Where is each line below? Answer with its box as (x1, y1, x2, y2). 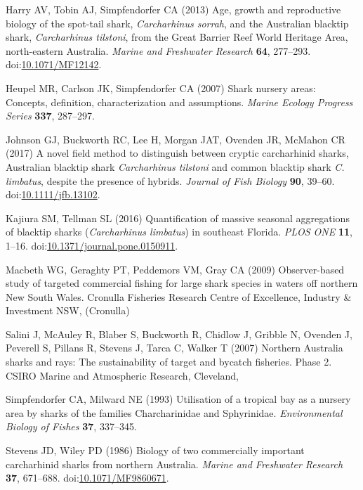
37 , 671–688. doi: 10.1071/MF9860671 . (6, 470, 169, 485)
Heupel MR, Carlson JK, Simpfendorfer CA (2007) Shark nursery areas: (6, 80, 316, 95)
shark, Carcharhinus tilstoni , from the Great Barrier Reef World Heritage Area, (6, 30, 348, 44)
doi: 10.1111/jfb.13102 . (6, 187, 100, 202)
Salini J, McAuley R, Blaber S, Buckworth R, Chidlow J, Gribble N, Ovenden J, (6, 326, 352, 341)
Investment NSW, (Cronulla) (6, 303, 130, 318)
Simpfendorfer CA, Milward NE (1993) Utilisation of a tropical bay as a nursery (6, 392, 351, 406)
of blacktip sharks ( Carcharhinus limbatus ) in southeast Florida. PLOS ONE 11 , (6, 224, 352, 239)
